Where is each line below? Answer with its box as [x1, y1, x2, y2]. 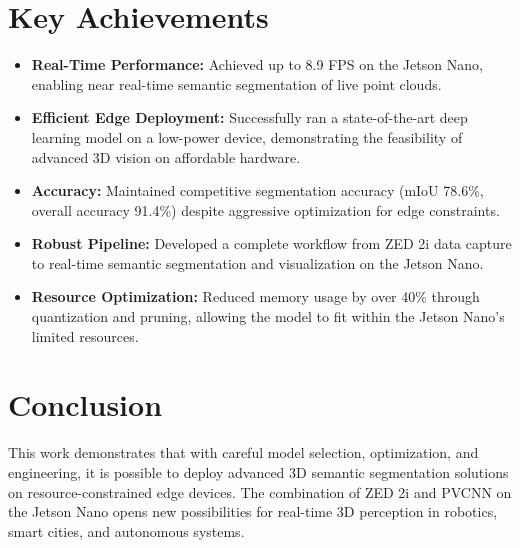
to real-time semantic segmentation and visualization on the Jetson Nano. [31, 252, 484, 273]
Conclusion [8, 384, 163, 425]
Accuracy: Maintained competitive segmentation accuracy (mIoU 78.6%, [31, 180, 484, 201]
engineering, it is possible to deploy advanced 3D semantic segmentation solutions [8, 461, 509, 482]
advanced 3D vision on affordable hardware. [31, 146, 301, 167]
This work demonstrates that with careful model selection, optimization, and [8, 442, 479, 463]
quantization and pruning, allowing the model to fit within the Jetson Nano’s [31, 306, 505, 327]
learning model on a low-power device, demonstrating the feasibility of [31, 126, 463, 147]
